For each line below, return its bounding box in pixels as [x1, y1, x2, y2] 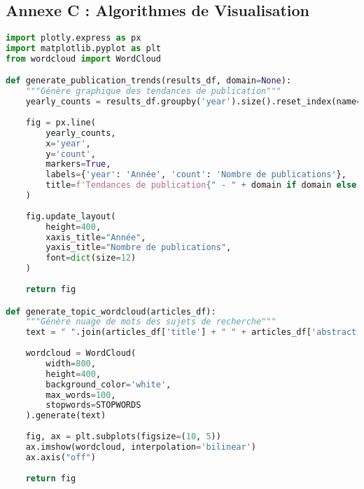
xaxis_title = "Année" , [45, 232, 146, 242]
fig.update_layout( [25, 211, 116, 221]
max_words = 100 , [45, 390, 116, 400]
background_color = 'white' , [45, 379, 171, 390]
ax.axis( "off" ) [25, 452, 96, 462]
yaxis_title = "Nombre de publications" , [45, 242, 232, 253]
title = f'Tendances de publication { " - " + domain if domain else [45, 180, 357, 191]
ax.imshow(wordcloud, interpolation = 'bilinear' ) [25, 441, 256, 452]
